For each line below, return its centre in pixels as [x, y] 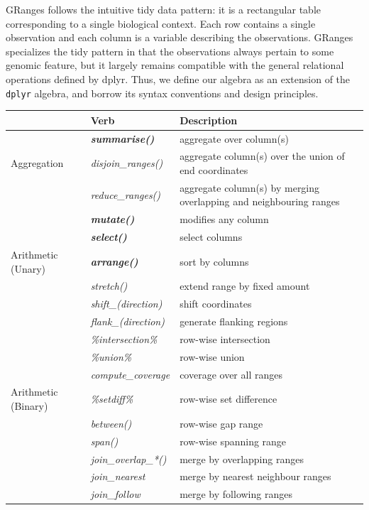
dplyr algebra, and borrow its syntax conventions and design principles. [162, 93]
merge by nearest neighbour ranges [255, 476]
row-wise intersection [225, 338]
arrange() [114, 261]
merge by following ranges [236, 494]
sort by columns [214, 261]
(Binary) [29, 406]
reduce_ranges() [126, 194]
